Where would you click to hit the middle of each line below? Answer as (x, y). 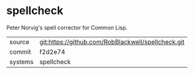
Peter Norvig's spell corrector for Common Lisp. (67, 28)
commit (20, 51)
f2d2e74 (52, 51)
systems (21, 62)
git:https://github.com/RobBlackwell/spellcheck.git (112, 42)
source (19, 42)
